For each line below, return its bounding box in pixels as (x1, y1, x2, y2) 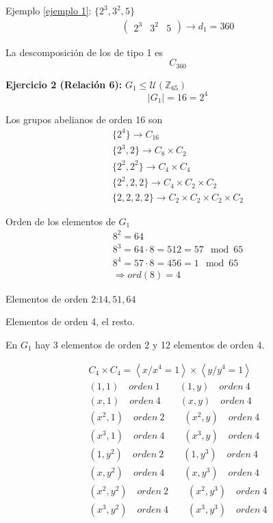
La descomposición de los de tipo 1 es (5, 44, 163, 59)
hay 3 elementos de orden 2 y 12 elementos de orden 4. (35, 337, 265, 351)
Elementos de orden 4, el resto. (5, 314, 135, 329)
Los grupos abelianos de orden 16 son (5, 112, 163, 126)
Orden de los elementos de (5, 214, 116, 228)
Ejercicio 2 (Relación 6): (5, 77, 122, 91)
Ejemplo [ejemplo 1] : (5, 3, 92, 17)
